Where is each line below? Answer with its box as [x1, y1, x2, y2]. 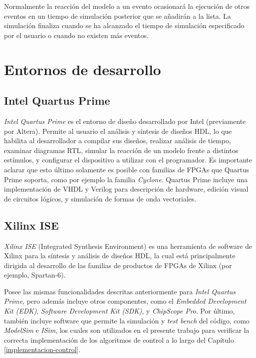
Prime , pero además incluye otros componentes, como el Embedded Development [4, 296, 247, 306]
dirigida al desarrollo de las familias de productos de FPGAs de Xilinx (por [4, 260, 232, 270]
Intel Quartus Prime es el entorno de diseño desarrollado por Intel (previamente [4, 116, 246, 126]
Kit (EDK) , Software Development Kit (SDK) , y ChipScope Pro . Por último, [4, 306, 235, 316]
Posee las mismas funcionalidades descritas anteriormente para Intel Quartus [4, 286, 236, 296]
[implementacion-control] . [4, 344, 80, 355]
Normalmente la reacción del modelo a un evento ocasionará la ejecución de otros [4, 1, 250, 11]
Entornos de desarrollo [4, 59, 161, 79]
